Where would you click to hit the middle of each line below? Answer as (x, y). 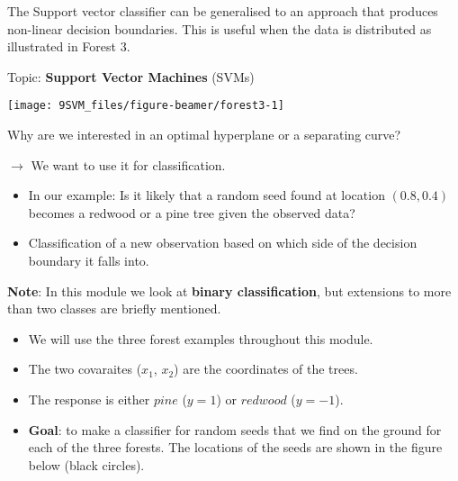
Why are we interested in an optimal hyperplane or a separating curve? (204, 135)
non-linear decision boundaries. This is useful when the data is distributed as (220, 28)
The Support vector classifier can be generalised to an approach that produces (223, 11)
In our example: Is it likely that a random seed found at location (207, 195)
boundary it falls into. (89, 260)
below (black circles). (86, 464)
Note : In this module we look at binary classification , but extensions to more (229, 290)
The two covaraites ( (85, 369)
